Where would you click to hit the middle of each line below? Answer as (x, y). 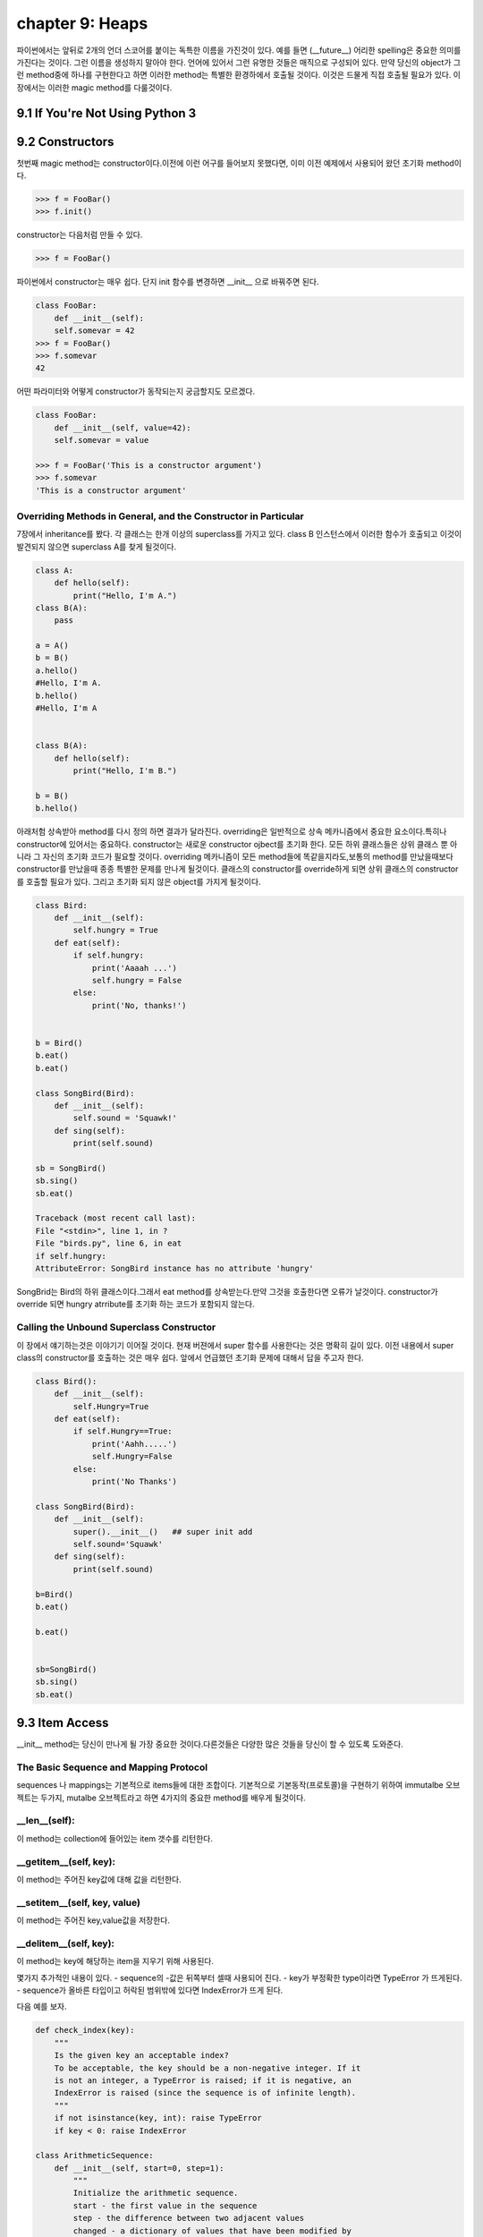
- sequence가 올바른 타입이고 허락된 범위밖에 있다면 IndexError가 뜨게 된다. (150, 1990)
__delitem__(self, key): (66, 1944)
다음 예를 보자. (42, 2007)
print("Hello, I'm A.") (125, 595)
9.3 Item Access (63, 1723)
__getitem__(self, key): (66, 1861)
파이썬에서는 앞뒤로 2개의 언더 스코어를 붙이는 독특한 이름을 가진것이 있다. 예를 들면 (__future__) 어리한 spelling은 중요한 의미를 (239, 50)
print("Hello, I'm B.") (125, 770)
